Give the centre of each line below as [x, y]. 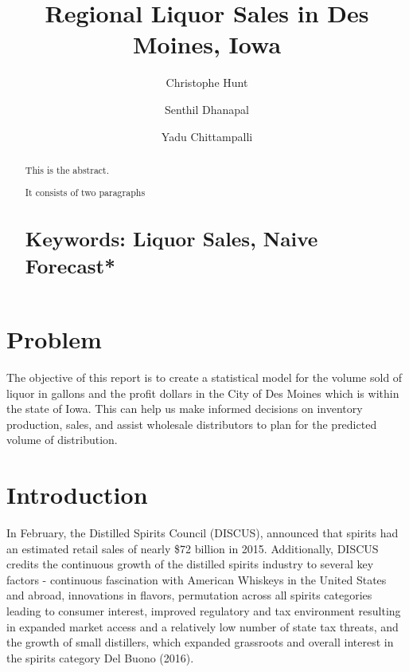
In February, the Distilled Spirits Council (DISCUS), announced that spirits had [203, 533]
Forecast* [70, 265]
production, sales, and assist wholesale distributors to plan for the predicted [192, 424]
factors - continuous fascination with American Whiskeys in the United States [197, 579]
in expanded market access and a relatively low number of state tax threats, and [203, 626]
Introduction [77, 495]
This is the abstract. [67, 169]
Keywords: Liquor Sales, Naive [171, 239]
